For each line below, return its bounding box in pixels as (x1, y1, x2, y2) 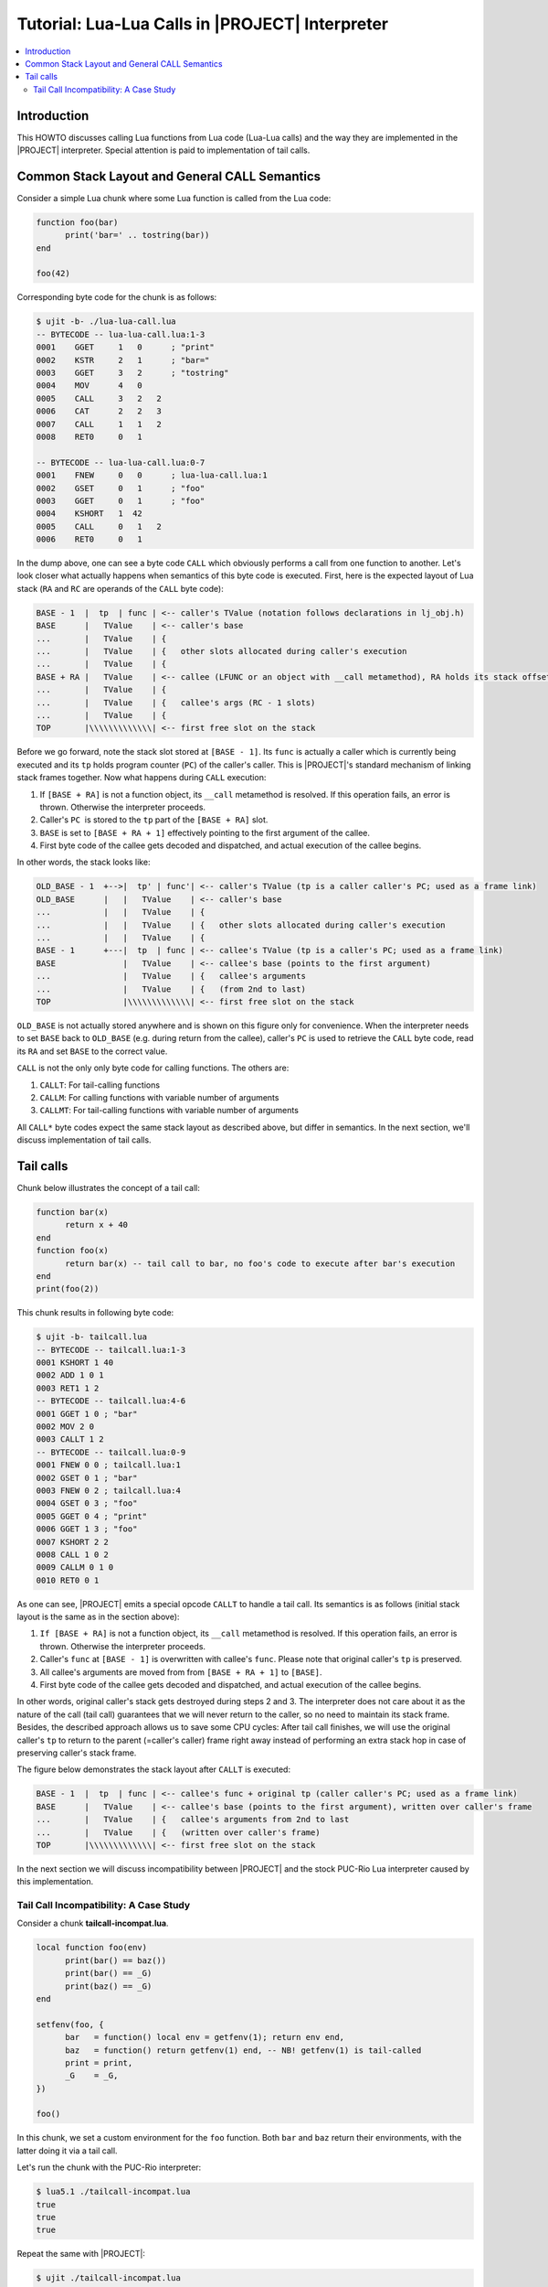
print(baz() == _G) (65, 1981, 153, 1992)
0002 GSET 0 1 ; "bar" (36, 1473, 138, 1483)
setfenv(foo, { (36, 2019, 104, 2030)
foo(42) (36, 268, 70, 279)
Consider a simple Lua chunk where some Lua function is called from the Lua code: (16, 192, 332, 203)
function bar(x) (36, 1207, 110, 1217)
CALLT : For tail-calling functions (39, 1079, 160, 1090)
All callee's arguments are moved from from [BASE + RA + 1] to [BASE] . (39, 1666, 323, 1678)
